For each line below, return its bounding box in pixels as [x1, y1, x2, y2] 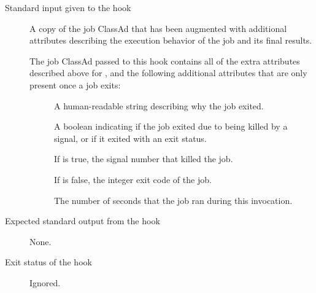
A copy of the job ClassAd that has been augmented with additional [29, 21, 287, 34]
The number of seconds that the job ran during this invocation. [54, 193, 293, 206]
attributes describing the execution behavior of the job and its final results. [29, 34, 312, 47]
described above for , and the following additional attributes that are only [29, 66, 307, 79]
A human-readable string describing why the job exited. [54, 99, 264, 112]
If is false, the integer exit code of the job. [54, 173, 212, 186]
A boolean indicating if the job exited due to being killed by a [54, 120, 288, 133]
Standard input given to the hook [5, 1, 131, 14]
